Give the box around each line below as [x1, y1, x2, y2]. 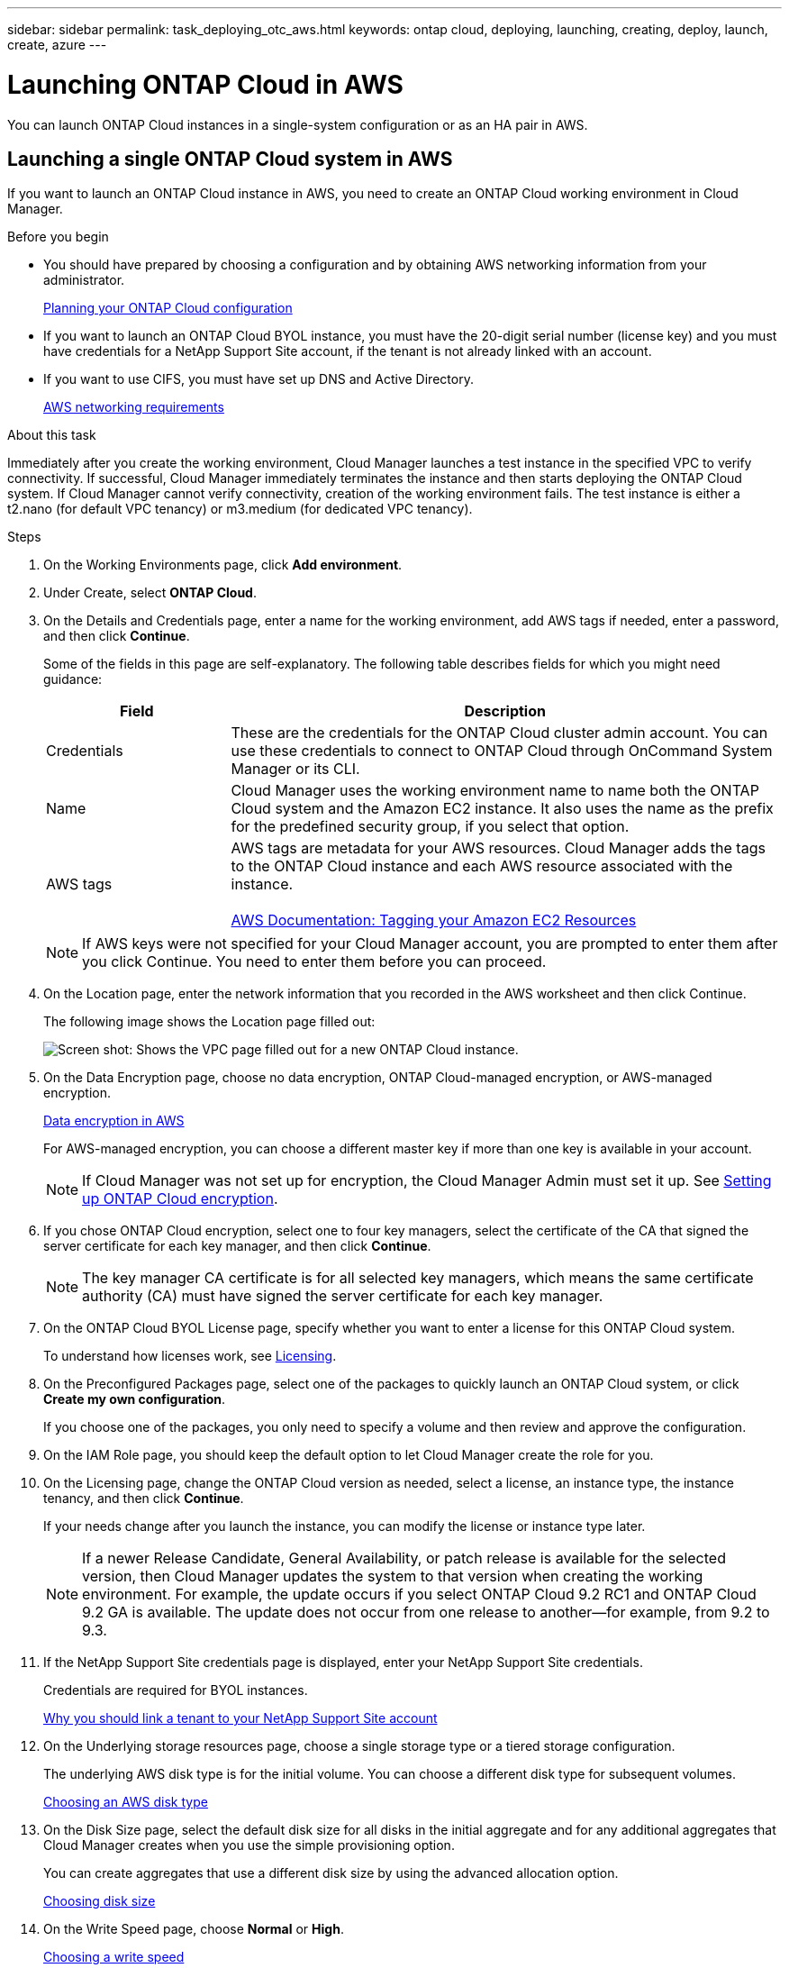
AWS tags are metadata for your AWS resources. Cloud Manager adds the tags [231, 839, 766, 858]
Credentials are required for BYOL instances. [43, 1682, 308, 1699]
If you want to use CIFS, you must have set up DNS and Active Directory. [43, 371, 474, 387]
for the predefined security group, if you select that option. [231, 817, 630, 836]
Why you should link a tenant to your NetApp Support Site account [43, 1710, 438, 1727]
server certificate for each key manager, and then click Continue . [43, 1238, 431, 1254]
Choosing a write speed [43, 1949, 185, 1965]
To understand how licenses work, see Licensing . [43, 1348, 337, 1364]
